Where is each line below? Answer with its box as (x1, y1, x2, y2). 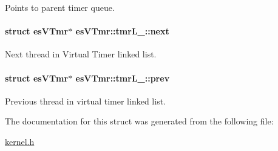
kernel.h (5, 135, 35, 147)
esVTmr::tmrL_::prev (75, 71, 170, 84)
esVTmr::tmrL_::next (75, 25, 169, 37)
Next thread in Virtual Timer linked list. (5, 48, 157, 60)
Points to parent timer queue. (5, 1, 115, 13)
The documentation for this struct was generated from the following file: (5, 115, 274, 127)
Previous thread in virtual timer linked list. (5, 94, 166, 107)
